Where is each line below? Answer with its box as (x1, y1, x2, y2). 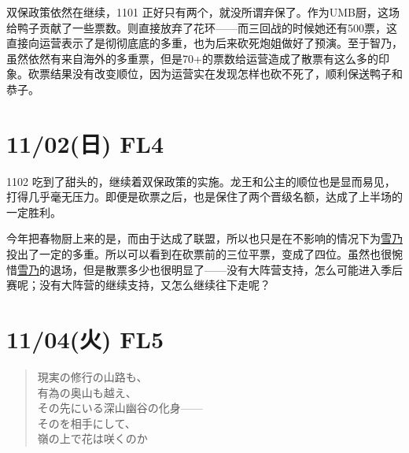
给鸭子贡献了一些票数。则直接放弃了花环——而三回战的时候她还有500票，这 (6, 19, 397, 35)
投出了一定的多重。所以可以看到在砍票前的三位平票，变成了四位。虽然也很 (6, 246, 392, 262)
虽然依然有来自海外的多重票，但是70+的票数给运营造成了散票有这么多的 (6, 50, 378, 66)
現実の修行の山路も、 (37, 368, 148, 384)
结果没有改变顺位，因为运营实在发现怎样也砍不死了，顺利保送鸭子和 (50, 65, 403, 82)
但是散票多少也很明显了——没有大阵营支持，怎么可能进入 (83, 261, 381, 277)
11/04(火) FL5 (6, 323, 164, 355)
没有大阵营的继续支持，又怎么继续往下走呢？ (39, 277, 271, 293)
